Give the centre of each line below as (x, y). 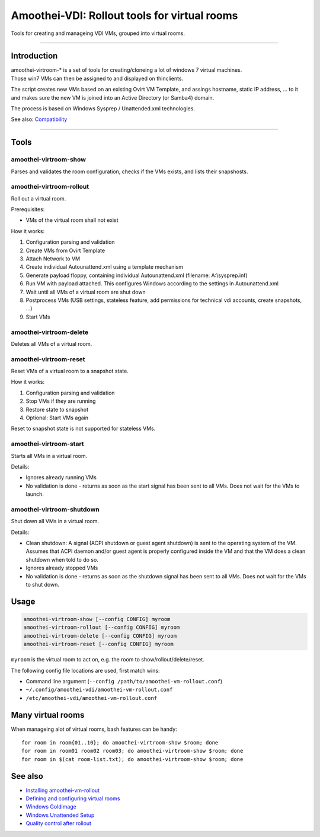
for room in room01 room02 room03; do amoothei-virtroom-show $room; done (132, 751)
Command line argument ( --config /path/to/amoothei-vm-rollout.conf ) (124, 681)
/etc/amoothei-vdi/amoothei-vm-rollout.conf (92, 698)
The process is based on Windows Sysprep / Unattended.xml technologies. (103, 109)
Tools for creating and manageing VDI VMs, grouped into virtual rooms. (98, 33)
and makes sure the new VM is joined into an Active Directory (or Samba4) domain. (113, 97)
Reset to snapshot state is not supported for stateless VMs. (83, 429)
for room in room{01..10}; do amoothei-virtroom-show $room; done (120, 742)
